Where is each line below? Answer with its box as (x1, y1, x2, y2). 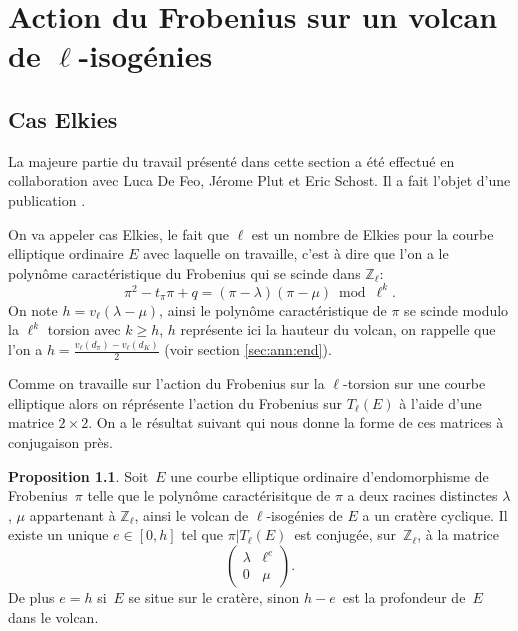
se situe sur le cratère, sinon (128, 586, 300, 607)
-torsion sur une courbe (343, 373, 486, 394)
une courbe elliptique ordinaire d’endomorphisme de (170, 465, 489, 486)
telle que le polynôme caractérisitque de (87, 485, 331, 506)
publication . (8, 189, 86, 210)
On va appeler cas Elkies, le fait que (8, 223, 229, 244)
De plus (8, 586, 55, 607)
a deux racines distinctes (347, 485, 498, 506)
